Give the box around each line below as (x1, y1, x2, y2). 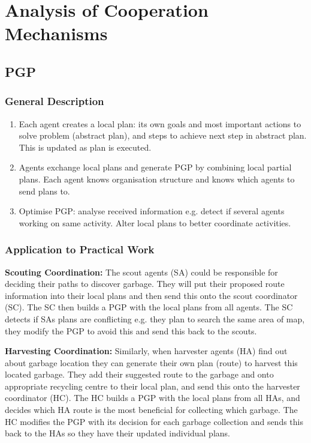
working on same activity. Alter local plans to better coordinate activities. (19, 216, 291, 229)
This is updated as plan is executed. (19, 140, 152, 153)
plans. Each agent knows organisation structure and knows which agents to (19, 172, 295, 185)
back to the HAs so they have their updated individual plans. (5, 427, 230, 439)
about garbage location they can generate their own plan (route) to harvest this (5, 356, 298, 369)
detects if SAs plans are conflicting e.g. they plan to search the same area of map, (5, 312, 305, 325)
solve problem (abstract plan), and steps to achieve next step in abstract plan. (19, 129, 307, 142)
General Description (5, 94, 104, 109)
